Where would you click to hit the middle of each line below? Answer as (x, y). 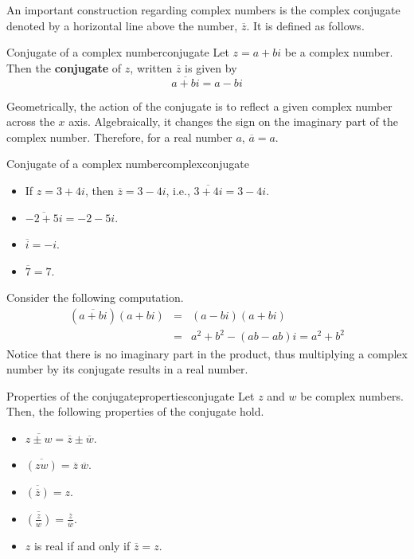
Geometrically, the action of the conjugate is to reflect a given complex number (199, 106)
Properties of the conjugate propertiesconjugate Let (131, 395)
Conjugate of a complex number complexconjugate (128, 164)
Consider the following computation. (95, 297)
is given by (211, 67)
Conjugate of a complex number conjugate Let (118, 52)
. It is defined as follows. (305, 25)
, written (151, 67)
